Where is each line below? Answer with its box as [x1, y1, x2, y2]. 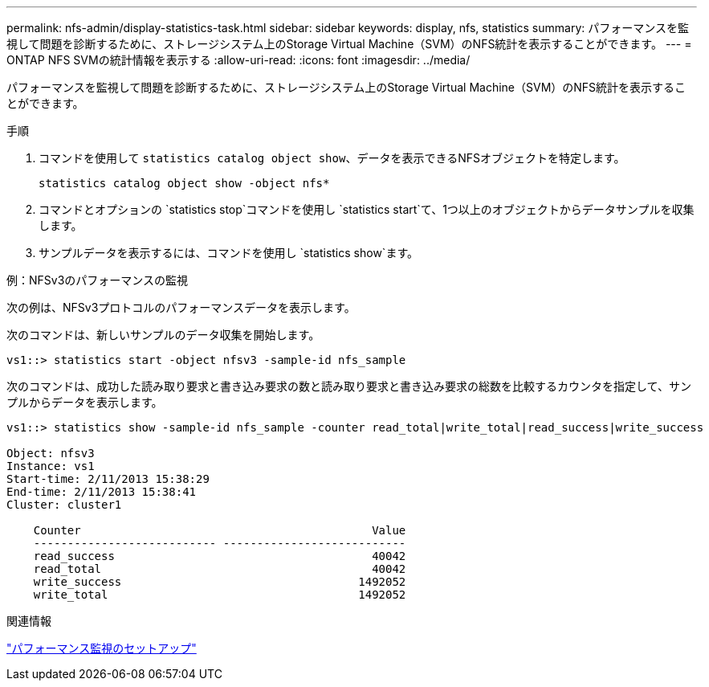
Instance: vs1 [6, 460, 95, 472]
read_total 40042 [33, 562, 406, 575]
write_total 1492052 [33, 588, 406, 601]
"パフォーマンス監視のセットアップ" [6, 641, 197, 655]
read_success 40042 [33, 550, 406, 562]
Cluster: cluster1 [6, 498, 122, 511]
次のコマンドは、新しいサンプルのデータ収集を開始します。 [6, 328, 320, 341]
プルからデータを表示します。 [6, 395, 163, 409]
